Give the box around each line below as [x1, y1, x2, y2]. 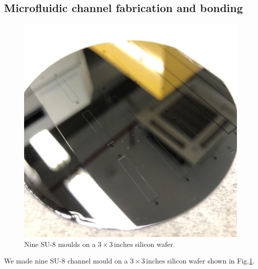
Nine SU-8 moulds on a [24, 238, 96, 249]
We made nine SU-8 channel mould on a [4, 255, 128, 266]
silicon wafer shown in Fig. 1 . [167, 255, 255, 266]
